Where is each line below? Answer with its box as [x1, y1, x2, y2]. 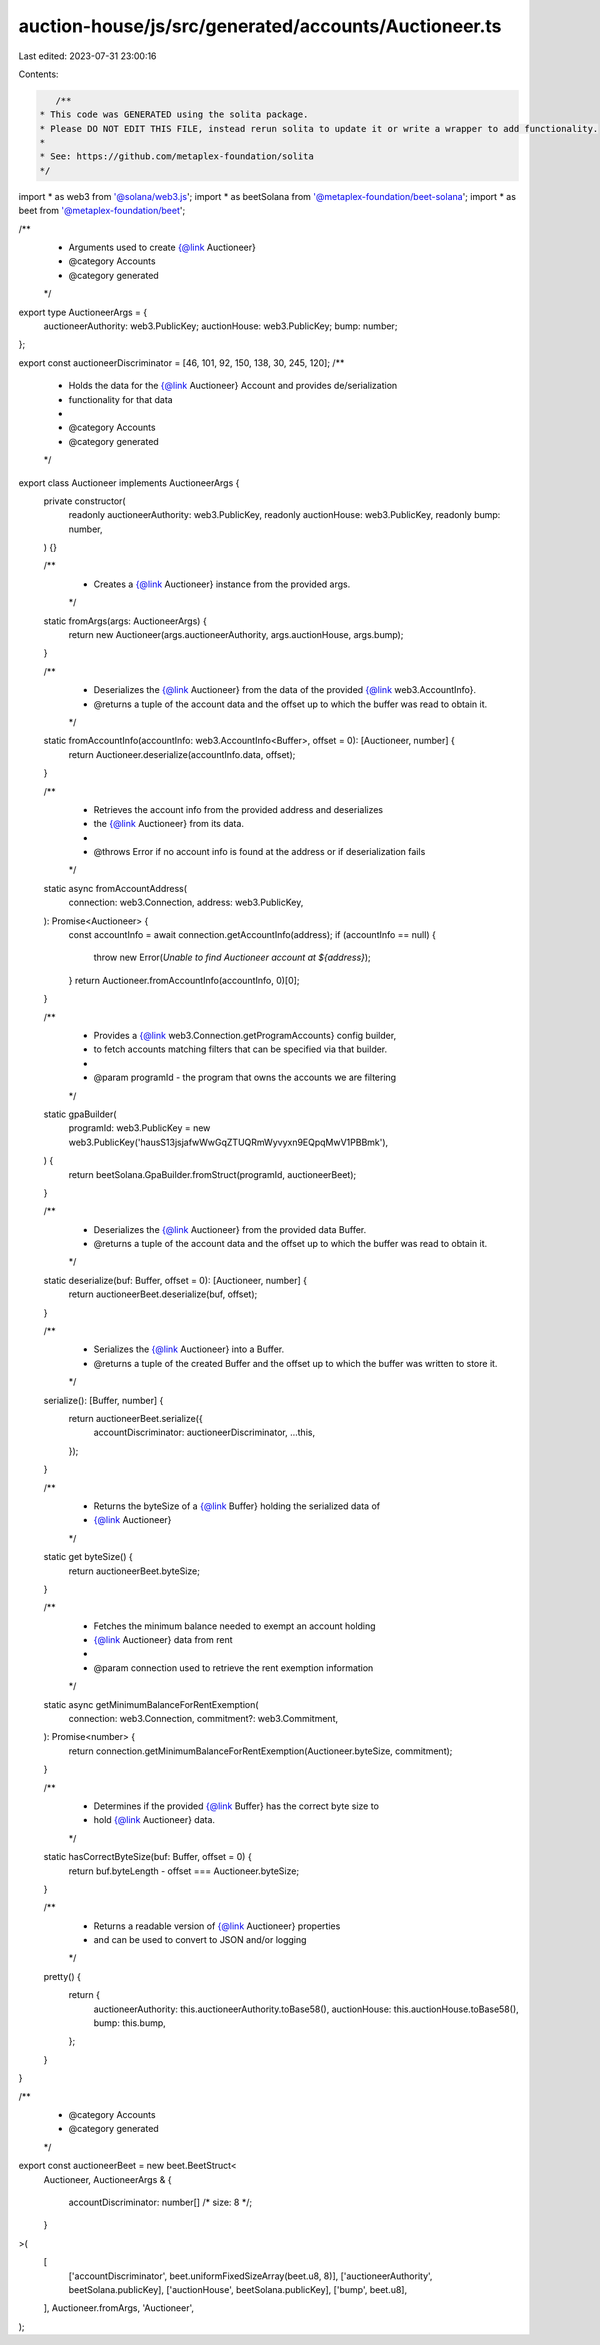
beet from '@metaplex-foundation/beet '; [18, 205, 186, 217]
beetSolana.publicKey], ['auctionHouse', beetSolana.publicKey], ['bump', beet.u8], [68, 2283, 408, 2295]
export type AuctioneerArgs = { [18, 306, 148, 318]
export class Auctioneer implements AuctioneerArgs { [18, 476, 240, 489]
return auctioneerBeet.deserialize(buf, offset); [68, 1288, 258, 1300]
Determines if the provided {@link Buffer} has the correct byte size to [93, 1800, 380, 1812]
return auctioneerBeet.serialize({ [68, 1412, 204, 1424]
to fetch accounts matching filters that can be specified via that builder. [93, 1043, 388, 1055]
